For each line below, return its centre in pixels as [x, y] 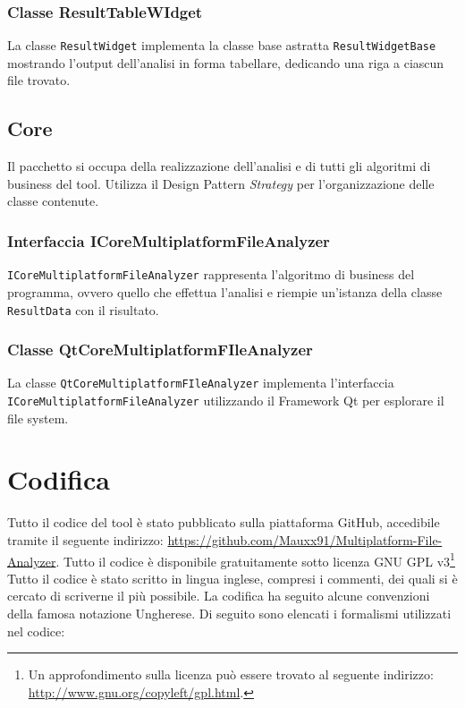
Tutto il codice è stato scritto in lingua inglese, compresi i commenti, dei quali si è [232, 578]
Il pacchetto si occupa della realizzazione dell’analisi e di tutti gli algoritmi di [219, 166]
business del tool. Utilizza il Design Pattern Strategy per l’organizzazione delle [221, 183]
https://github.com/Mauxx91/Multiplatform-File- [305, 540]
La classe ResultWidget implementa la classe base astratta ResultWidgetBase [222, 45]
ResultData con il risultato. [83, 309]
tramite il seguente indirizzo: [85, 540]
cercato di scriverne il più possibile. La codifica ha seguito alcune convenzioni [219, 596]
